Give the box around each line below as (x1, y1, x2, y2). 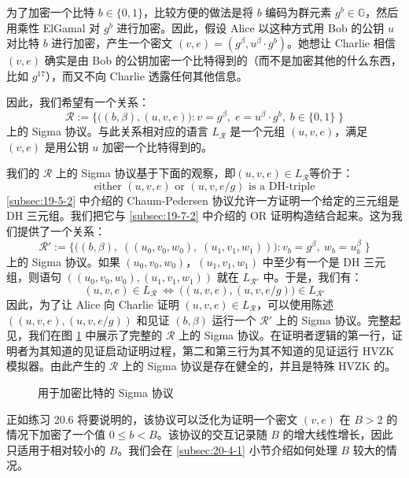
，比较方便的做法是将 (143, 4, 254, 20)
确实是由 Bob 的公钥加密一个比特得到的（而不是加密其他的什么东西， (44, 52, 402, 69)
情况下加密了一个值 (6, 426, 105, 443)
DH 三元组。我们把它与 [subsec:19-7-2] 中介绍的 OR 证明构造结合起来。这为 (6, 207, 392, 224)
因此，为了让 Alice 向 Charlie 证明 (6, 296, 179, 313)
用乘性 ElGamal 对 (6, 19, 101, 35)
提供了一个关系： (17, 223, 105, 239)
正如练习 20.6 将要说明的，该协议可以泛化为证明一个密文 (6, 410, 298, 427)
